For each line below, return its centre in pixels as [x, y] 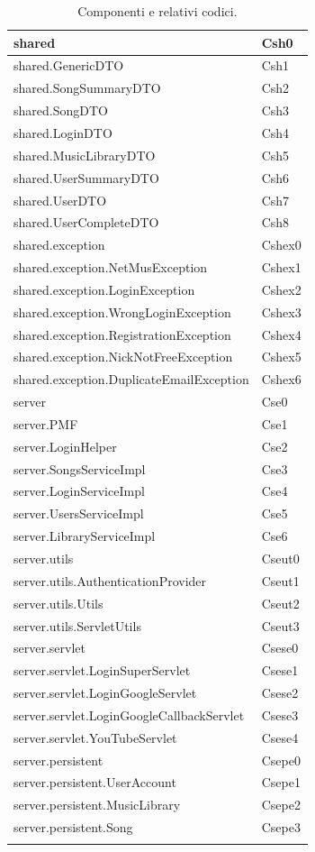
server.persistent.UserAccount [95, 782]
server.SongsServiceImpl [80, 468]
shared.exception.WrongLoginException [122, 311]
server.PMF [46, 423]
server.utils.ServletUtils [77, 625]
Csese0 [280, 648]
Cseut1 [280, 580]
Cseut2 [280, 603]
